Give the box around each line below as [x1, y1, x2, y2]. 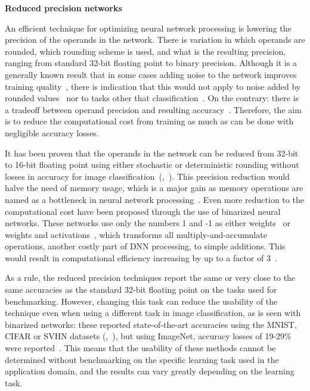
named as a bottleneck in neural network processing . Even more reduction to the [5, 193, 304, 205]
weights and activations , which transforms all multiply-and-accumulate [5, 228, 267, 240]
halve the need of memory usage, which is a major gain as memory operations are [5, 182, 303, 194]
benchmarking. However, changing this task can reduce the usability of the [5, 295, 278, 307]
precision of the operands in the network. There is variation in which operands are [5, 33, 305, 46]
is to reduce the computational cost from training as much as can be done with [5, 115, 294, 127]
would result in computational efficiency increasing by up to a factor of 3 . [5, 251, 277, 264]
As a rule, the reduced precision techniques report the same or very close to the [5, 271, 296, 284]
